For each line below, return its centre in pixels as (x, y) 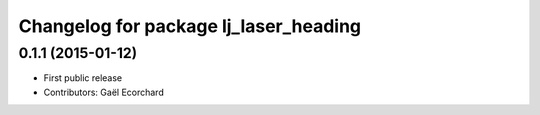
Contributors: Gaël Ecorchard (103, 92)
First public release (83, 78)
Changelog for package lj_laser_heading (190, 26)
